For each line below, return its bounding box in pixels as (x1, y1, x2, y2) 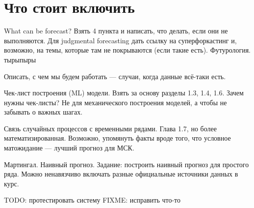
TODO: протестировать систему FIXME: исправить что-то (4, 195, 181, 205)
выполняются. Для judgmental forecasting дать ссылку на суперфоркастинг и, (4, 35, 237, 45)
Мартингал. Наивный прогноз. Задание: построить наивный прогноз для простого (4, 159, 249, 169)
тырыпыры (4, 54, 36, 64)
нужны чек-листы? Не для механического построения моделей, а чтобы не (4, 97, 227, 107)
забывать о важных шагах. (4, 107, 83, 117)
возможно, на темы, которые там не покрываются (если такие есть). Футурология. (4, 45, 251, 55)
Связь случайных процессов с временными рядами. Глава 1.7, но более (4, 123, 217, 133)
